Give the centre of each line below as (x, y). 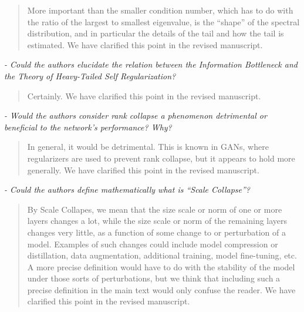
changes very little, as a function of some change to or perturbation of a (157, 232)
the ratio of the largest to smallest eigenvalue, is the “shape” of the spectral (163, 21)
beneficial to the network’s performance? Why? (88, 127)
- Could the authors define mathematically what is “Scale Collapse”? (127, 189)
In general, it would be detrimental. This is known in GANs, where (148, 147)
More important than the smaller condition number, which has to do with (160, 10)
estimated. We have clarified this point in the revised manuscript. (145, 44)
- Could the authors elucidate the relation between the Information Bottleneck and (151, 64)
